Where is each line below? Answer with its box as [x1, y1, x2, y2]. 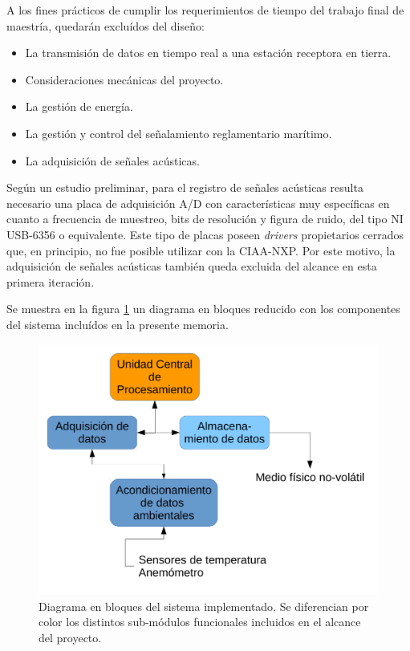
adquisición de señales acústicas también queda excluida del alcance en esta [6, 258, 377, 275]
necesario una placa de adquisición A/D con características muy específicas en [6, 194, 390, 211]
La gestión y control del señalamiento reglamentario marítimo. [25, 124, 332, 141]
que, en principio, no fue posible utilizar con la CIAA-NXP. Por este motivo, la [6, 242, 396, 258]
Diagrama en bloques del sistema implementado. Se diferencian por [39, 597, 369, 614]
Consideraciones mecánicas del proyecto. [25, 71, 224, 87]
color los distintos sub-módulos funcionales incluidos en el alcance [39, 613, 361, 630]
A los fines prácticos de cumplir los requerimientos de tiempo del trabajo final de [6, 2, 404, 18]
